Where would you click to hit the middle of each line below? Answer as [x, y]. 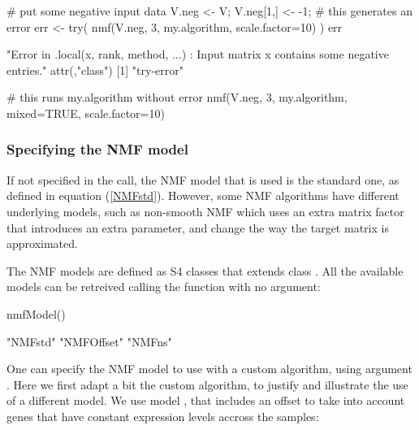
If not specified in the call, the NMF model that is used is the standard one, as [203, 179]
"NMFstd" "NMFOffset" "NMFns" [89, 341]
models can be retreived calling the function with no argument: [164, 287]
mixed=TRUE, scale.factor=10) [86, 113]
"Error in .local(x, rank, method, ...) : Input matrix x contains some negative [198, 54]
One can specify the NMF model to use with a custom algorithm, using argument [209, 369]
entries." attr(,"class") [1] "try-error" [95, 69]
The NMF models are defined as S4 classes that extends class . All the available [205, 270]
